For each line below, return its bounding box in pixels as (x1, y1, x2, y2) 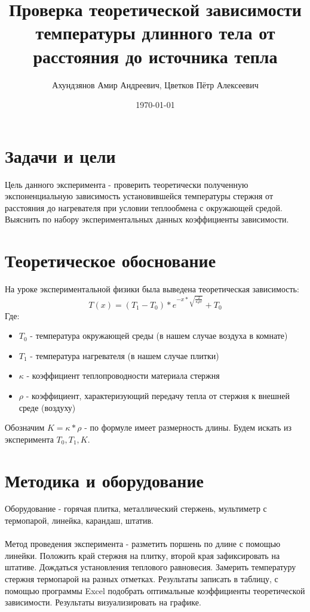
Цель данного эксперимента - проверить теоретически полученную (5, 178, 248, 190)
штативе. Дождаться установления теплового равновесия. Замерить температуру (5, 561, 296, 573)
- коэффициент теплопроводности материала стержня (26, 369, 220, 382)
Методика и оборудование (5, 468, 204, 492)
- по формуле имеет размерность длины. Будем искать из (84, 421, 292, 434)
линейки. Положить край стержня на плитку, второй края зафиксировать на (5, 549, 280, 561)
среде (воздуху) (19, 401, 76, 413)
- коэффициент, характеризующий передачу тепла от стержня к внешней (26, 389, 290, 401)
